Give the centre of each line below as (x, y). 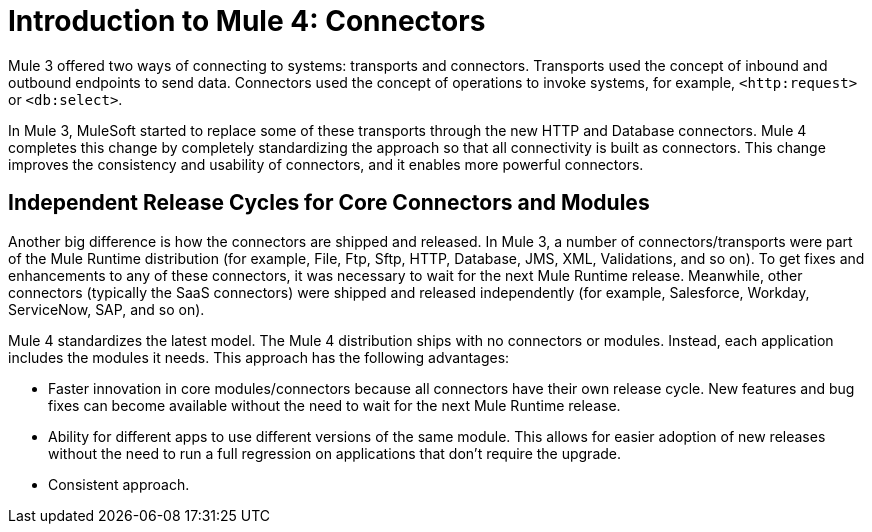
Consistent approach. (119, 484)
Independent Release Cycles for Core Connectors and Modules (329, 203)
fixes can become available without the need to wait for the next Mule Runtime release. (334, 405)
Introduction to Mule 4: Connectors (247, 21)
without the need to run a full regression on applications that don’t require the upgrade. (335, 453)
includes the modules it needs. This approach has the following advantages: (259, 357)
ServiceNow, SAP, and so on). (106, 309)
